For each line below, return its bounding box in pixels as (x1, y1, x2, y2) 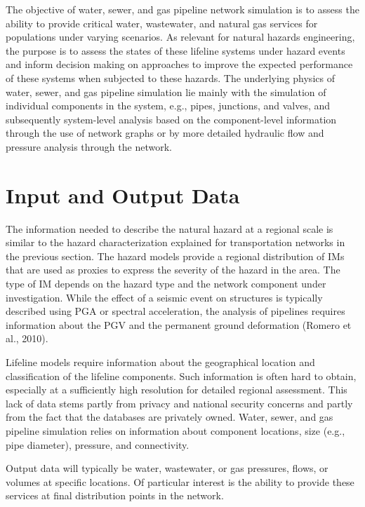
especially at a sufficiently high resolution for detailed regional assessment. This (6, 382, 347, 397)
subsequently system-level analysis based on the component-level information (6, 111, 337, 126)
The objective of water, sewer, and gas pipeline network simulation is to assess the (6, 2, 359, 16)
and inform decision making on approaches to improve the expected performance (6, 57, 353, 72)
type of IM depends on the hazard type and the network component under (6, 276, 326, 291)
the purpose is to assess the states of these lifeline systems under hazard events (6, 43, 345, 58)
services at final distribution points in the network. (6, 488, 224, 503)
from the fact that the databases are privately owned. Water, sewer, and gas (6, 410, 333, 424)
